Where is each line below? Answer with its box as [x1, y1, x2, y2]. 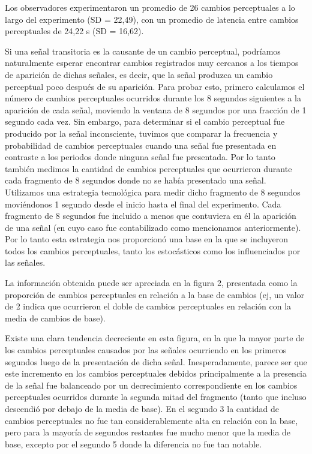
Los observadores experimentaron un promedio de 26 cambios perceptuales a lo [5, 1, 295, 13]
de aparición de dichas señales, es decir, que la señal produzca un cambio [5, 68, 273, 80]
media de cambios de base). [5, 311, 106, 324]
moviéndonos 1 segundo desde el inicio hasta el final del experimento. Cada [5, 197, 281, 210]
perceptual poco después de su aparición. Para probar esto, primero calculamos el [5, 80, 305, 92]
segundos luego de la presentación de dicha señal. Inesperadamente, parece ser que [5, 355, 307, 368]
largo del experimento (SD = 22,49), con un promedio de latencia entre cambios [5, 13, 299, 25]
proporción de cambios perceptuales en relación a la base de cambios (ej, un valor [5, 288, 305, 300]
